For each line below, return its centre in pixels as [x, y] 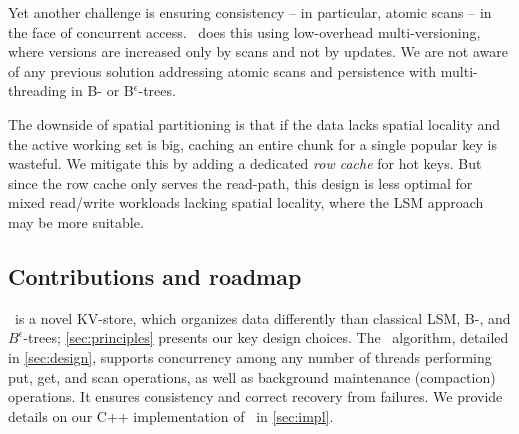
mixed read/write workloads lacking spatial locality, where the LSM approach [246, 202]
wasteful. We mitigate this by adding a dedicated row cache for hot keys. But [245, 163]
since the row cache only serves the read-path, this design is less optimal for [240, 182]
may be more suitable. [76, 221]
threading [37, 90]
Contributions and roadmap [155, 275]
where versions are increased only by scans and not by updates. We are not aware [258, 51]
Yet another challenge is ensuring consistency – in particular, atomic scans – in [250, 12]
